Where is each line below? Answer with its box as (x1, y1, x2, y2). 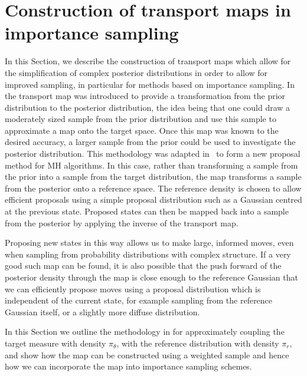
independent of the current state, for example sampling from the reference (5, 294, 273, 306)
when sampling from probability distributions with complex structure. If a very (5, 248, 291, 260)
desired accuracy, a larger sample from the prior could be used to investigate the (5, 136, 296, 148)
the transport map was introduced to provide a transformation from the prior (5, 90, 286, 102)
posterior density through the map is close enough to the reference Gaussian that (5, 271, 298, 283)
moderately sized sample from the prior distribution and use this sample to (5, 113, 276, 125)
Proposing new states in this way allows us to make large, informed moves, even (5, 236, 294, 249)
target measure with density (5, 337, 106, 349)
